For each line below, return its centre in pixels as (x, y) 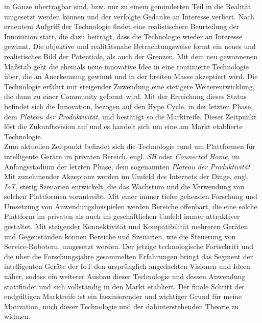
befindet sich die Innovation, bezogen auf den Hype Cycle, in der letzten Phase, (128, 106)
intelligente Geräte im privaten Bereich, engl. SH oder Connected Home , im (122, 156)
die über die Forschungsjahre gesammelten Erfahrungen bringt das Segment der (129, 256)
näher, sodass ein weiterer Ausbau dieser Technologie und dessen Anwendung (125, 276)
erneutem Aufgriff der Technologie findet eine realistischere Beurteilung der (122, 26)
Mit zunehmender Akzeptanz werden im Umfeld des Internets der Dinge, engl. (127, 176)
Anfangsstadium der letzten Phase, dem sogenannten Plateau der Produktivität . (128, 166)
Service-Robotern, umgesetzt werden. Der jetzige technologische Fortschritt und (129, 246)
